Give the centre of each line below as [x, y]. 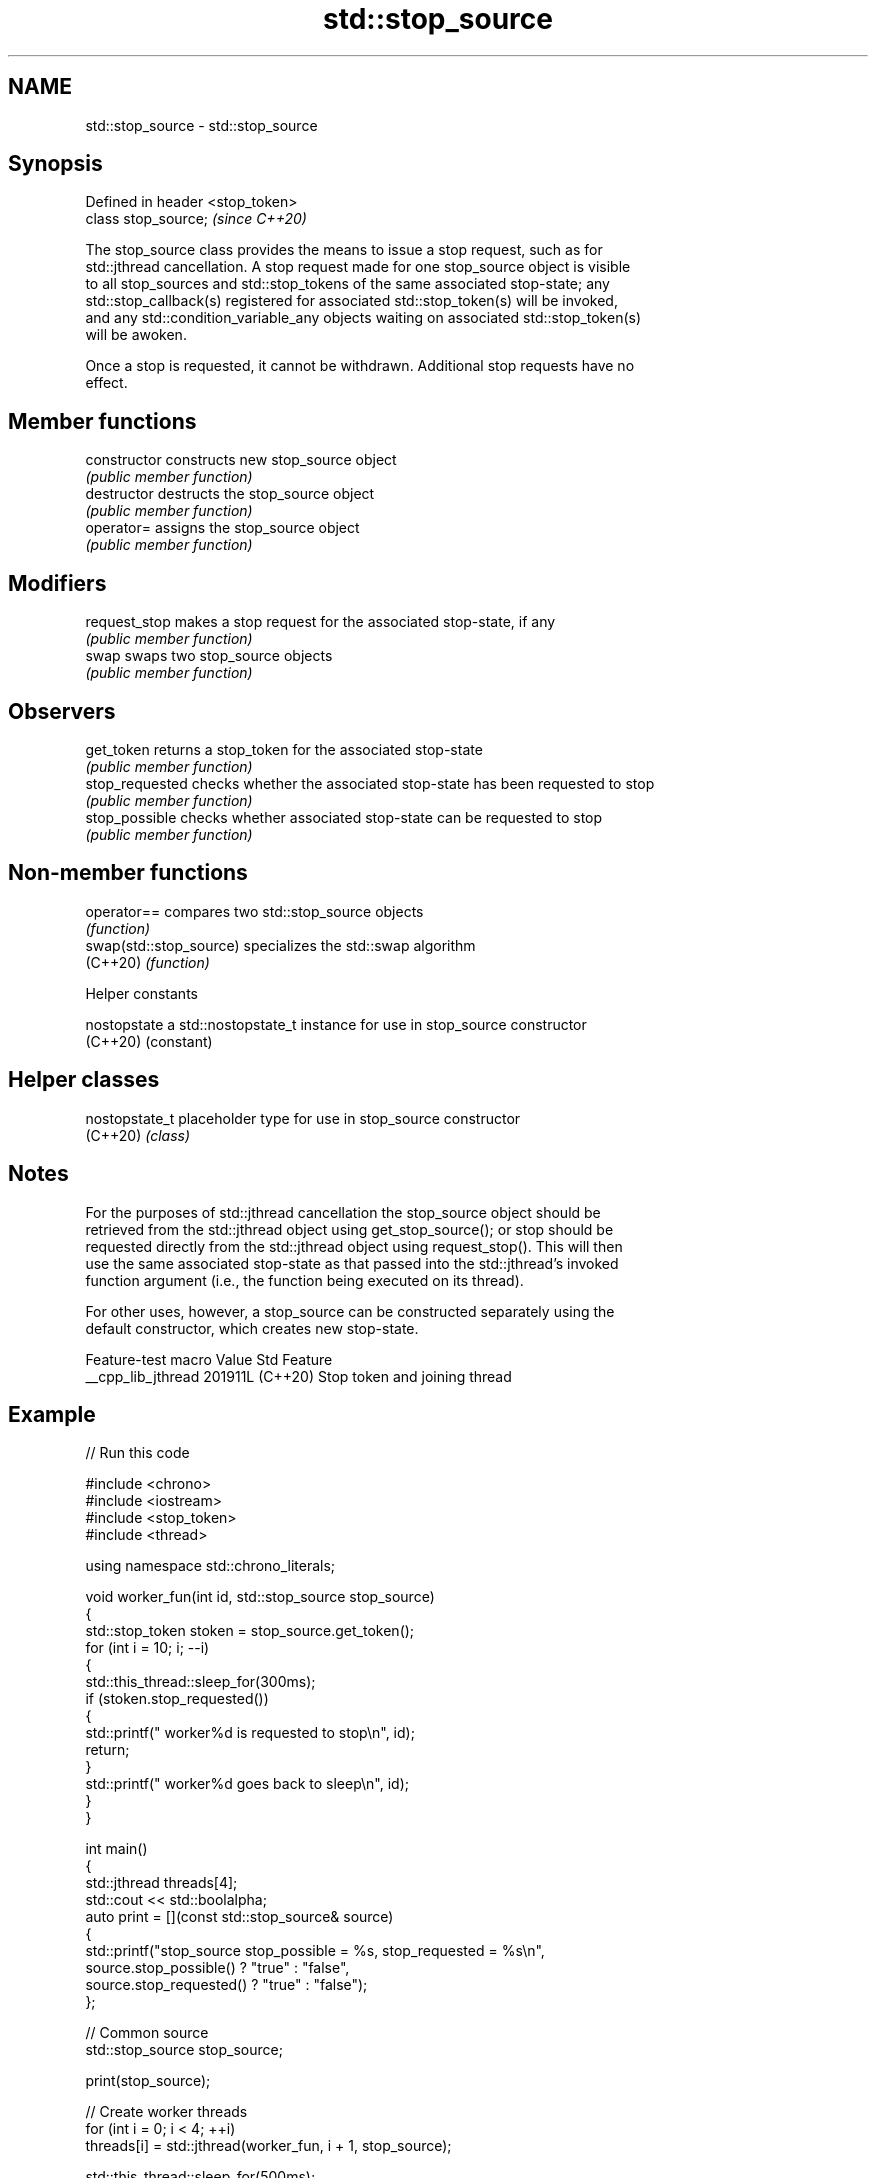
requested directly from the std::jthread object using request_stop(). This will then [354, 1246]
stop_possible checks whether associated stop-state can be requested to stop [344, 817]
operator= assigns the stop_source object [222, 528]
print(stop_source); [148, 2081]
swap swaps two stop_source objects [209, 656]
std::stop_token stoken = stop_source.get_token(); [250, 1631]
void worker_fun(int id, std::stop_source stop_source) [260, 1597]
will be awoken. [136, 335]
